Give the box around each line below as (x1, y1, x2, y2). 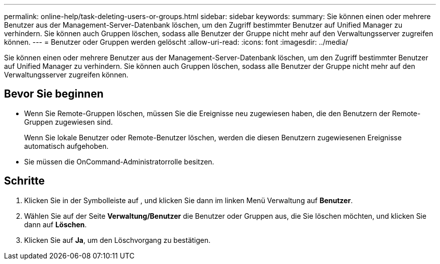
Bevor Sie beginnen (4, 87, 104, 101)
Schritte (4, 174, 45, 188)
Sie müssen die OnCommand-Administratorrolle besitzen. (24, 157, 214, 166)
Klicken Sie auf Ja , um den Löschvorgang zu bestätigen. (24, 235, 211, 244)
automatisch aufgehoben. (24, 141, 109, 150)
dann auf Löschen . (24, 220, 87, 229)
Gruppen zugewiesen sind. (24, 117, 113, 126)
